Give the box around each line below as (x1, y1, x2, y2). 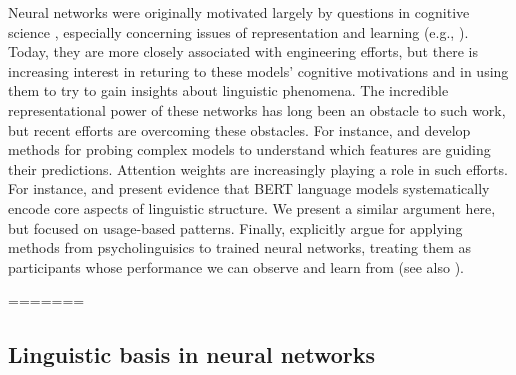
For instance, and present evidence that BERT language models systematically (8, 178, 490, 199)
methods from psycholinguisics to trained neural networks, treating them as (8, 237, 472, 258)
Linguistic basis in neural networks (8, 339, 375, 370)
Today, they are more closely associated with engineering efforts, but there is (8, 41, 478, 62)
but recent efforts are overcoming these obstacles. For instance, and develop (8, 119, 471, 140)
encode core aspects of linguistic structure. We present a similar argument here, (8, 197, 496, 218)
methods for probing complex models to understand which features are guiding (8, 139, 491, 160)
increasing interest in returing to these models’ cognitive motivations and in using (8, 60, 509, 81)
